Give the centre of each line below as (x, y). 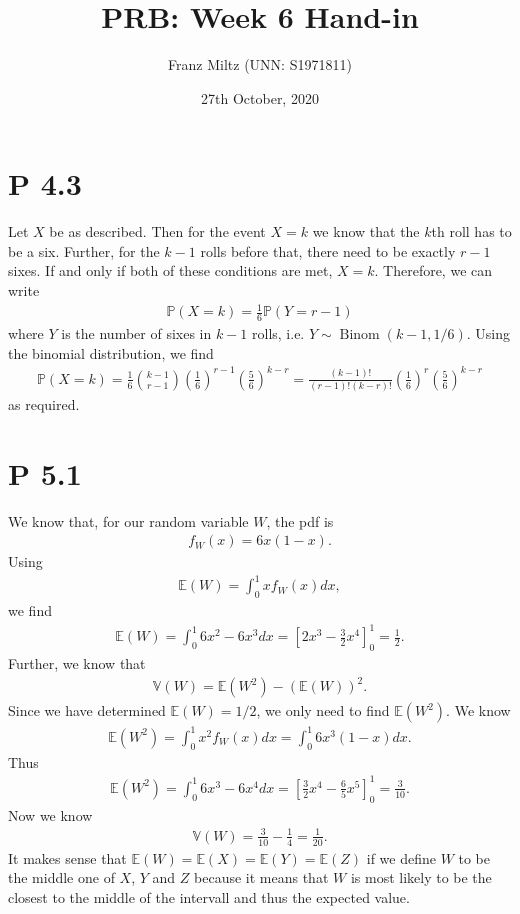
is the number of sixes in (136, 333)
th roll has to (471, 231)
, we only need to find (323, 710)
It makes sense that (67, 857)
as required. (44, 404)
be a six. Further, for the (84, 250)
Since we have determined (87, 710)
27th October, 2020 (260, 97)
